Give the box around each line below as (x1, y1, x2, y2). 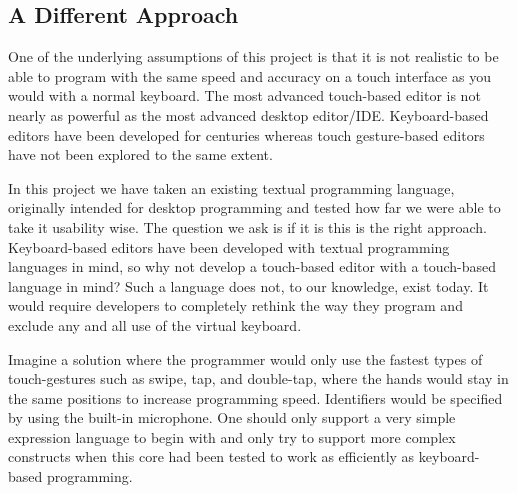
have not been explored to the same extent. (8, 144, 273, 165)
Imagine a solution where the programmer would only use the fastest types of (8, 348, 483, 369)
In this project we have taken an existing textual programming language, (8, 177, 455, 198)
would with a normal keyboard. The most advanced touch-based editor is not (8, 85, 481, 106)
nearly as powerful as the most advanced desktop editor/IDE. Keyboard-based (8, 104, 489, 125)
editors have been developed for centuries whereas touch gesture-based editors (8, 124, 485, 145)
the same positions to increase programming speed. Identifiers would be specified (8, 387, 503, 408)
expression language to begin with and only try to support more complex (8, 426, 456, 447)
